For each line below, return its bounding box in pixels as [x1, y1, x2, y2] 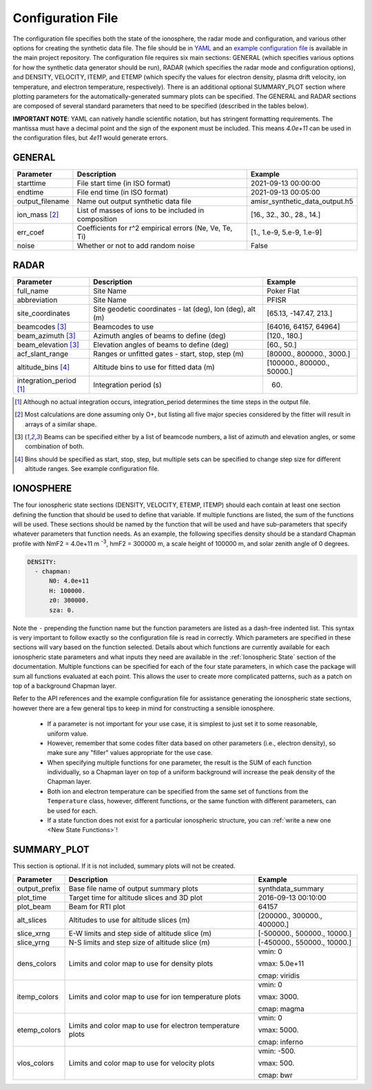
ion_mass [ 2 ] [17, 210, 59, 220]
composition [76, 214, 117, 224]
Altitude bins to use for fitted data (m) [93, 362, 215, 372]
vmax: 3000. [258, 991, 299, 1001]
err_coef [17, 228, 45, 237]
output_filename [17, 196, 70, 206]
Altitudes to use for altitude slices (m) [68, 915, 191, 925]
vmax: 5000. [258, 1025, 299, 1034]
